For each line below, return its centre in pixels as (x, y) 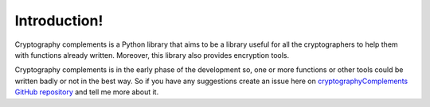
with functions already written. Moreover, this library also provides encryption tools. (152, 55)
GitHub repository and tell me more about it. (87, 92)
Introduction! (59, 21)
